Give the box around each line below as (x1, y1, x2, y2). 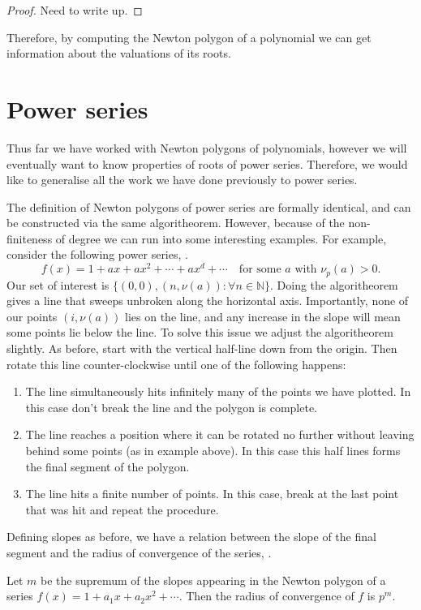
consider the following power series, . (6, 246, 188, 263)
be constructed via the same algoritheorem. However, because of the (6, 214, 345, 231)
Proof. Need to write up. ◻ (6, 2, 143, 18)
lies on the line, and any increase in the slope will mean (125, 307, 401, 324)
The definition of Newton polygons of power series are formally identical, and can (6, 198, 411, 215)
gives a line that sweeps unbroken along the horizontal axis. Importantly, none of (6, 292, 409, 309)
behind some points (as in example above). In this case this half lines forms (25, 441, 401, 458)
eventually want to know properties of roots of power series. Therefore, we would (6, 155, 408, 172)
